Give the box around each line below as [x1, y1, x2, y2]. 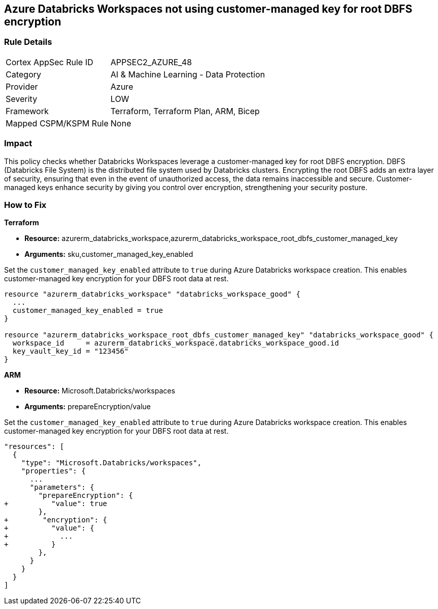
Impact [4, 138, 33, 149]
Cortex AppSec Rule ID [6, 57, 94, 67]
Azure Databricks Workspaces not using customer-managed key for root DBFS [4, 3, 413, 15]
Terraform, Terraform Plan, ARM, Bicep [111, 105, 260, 116]
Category [6, 69, 41, 80]
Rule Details [4, 37, 52, 47]
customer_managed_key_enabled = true [12, 306, 163, 315]
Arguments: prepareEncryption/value [24, 402, 151, 411]
